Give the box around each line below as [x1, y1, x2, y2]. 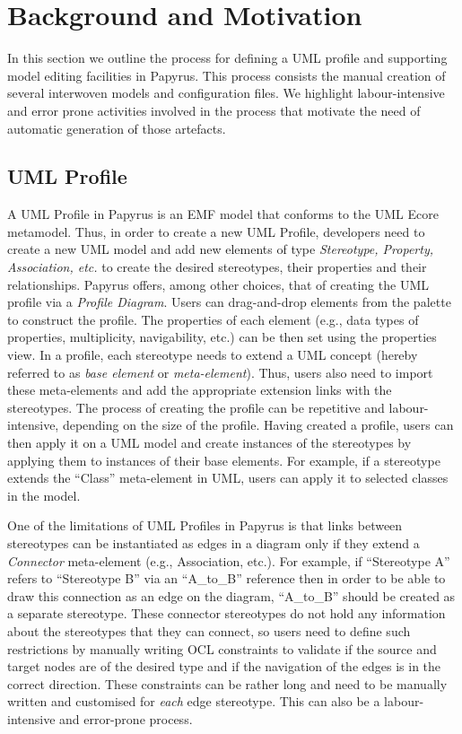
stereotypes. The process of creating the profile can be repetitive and [7, 398, 385, 416]
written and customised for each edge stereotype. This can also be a [7, 692, 380, 711]
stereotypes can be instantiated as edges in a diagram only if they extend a [7, 533, 420, 552]
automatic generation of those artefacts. [7, 118, 226, 137]
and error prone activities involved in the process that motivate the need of [7, 100, 421, 119]
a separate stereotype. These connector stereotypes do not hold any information [7, 604, 446, 623]
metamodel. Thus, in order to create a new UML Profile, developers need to [7, 222, 425, 240]
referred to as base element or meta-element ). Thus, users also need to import [7, 363, 433, 381]
